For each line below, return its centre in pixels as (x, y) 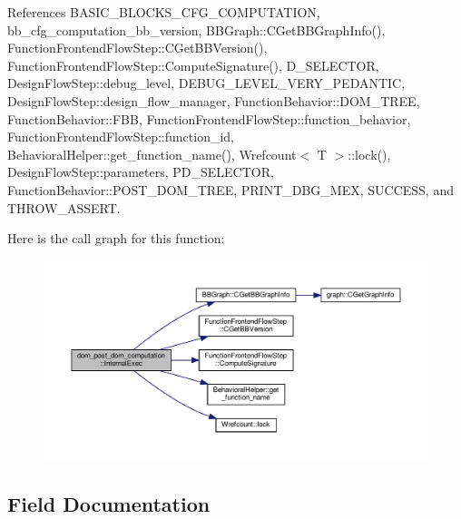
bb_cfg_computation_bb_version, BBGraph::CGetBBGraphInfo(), (196, 29)
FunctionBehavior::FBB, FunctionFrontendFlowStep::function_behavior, (209, 118)
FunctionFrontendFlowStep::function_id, (121, 137)
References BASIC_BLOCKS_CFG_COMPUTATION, (164, 12)
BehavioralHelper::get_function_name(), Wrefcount (152, 154)
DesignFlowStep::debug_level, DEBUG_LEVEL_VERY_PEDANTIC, (206, 83)
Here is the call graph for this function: (116, 238)
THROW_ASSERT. (64, 207)
